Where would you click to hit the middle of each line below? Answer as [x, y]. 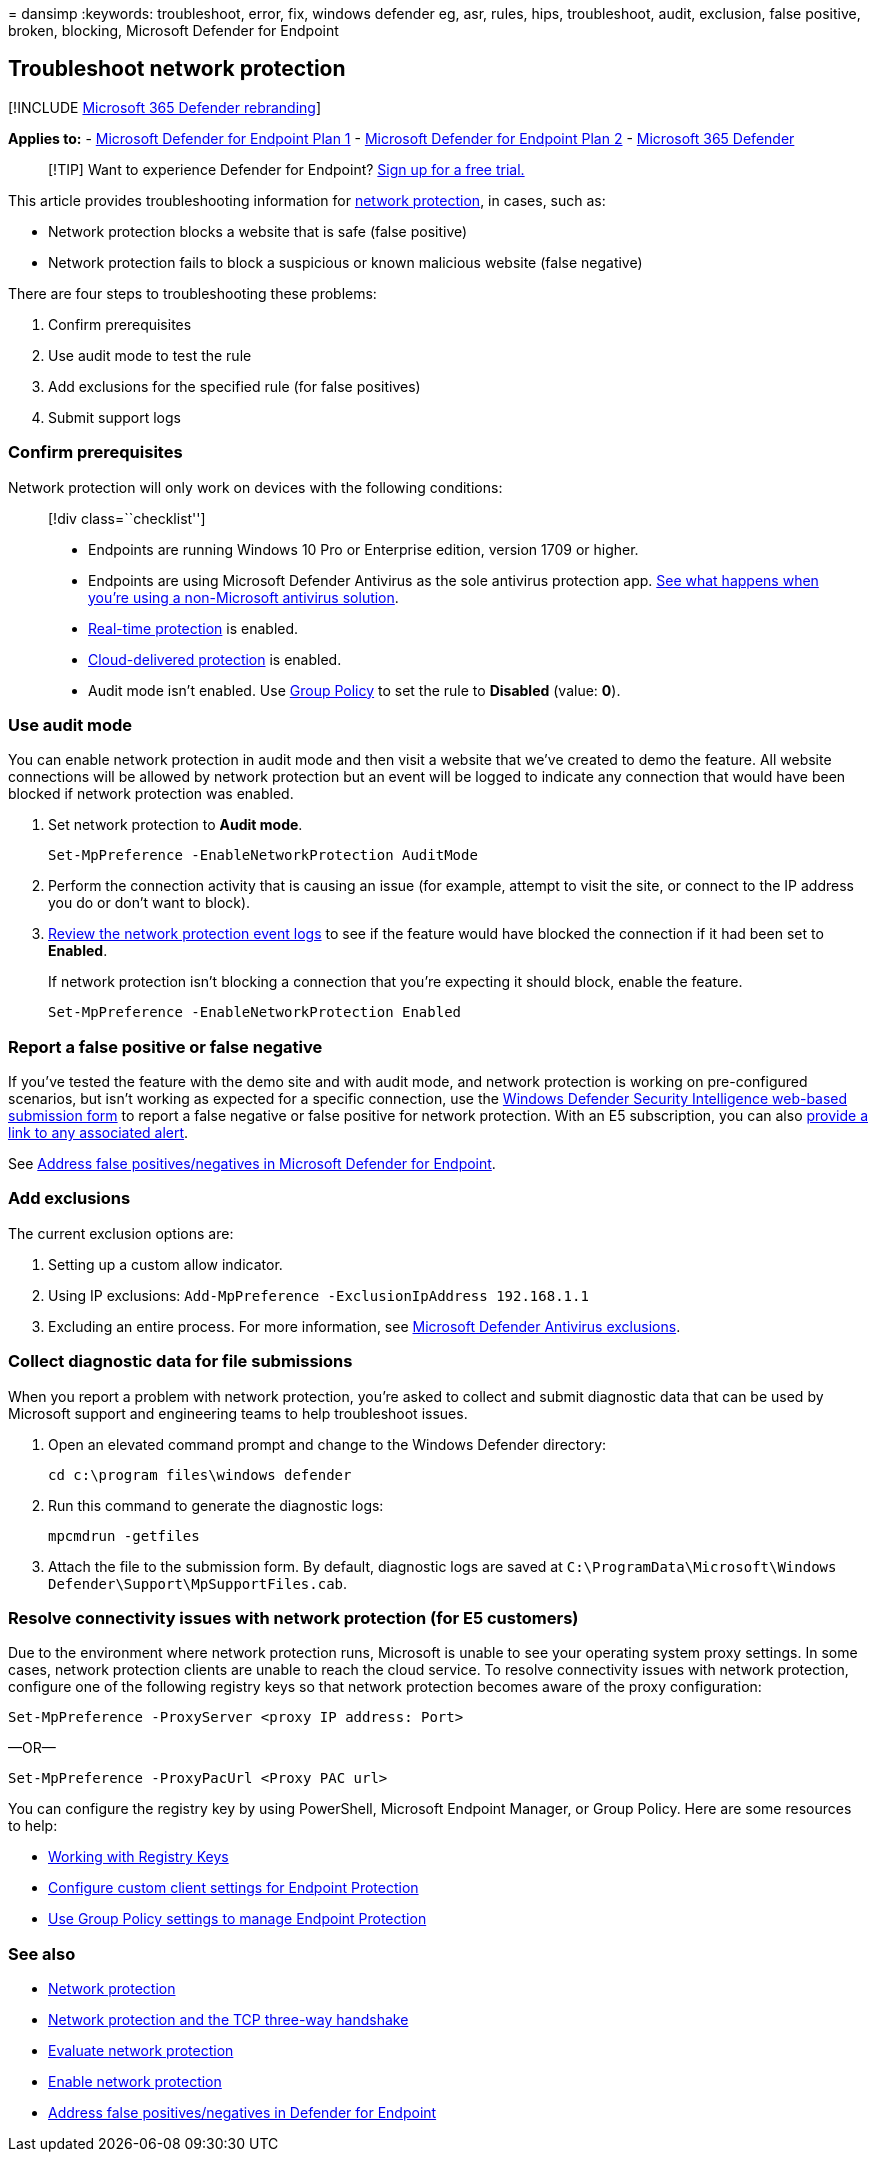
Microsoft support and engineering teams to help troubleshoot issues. [238, 1413]
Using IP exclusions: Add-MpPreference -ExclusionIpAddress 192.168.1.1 [318, 1295]
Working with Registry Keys [138, 1857]
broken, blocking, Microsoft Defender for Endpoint [173, 30]
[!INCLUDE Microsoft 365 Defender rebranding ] [165, 107]
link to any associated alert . [98, 1133]
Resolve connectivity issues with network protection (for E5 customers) [293, 1617]
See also [42, 1953]
